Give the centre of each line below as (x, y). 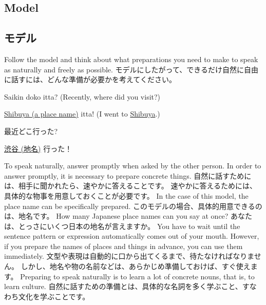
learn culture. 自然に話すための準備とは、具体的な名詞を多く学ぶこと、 (123, 286)
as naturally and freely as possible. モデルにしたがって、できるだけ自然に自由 (131, 69)
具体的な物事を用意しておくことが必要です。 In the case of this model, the (126, 195)
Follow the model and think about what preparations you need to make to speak (131, 59)
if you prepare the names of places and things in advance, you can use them (123, 246)
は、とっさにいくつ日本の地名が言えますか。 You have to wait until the (122, 226)
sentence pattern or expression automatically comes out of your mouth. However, (132, 236)
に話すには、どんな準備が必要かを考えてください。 (90, 79)
